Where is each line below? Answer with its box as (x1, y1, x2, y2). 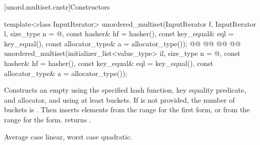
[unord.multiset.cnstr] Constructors (4, 2, 110, 12)
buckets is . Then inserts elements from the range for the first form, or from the (4, 104, 250, 115)
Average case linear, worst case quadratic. (4, 131, 133, 141)
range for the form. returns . (4, 114, 91, 124)
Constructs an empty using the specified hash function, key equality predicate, (4, 85, 246, 95)
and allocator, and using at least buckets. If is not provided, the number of (4, 94, 235, 105)
